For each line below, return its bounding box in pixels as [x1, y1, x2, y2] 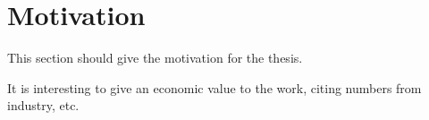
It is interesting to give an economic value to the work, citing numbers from [7, 78, 422, 97]
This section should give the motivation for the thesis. [7, 48, 303, 67]
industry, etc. [7, 96, 80, 115]
